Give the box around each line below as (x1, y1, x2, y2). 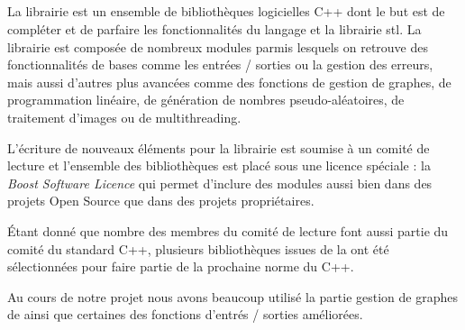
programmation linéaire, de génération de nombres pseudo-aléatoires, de (7, 90, 405, 109)
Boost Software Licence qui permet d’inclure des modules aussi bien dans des (7, 173, 433, 192)
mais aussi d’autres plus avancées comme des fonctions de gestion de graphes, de (7, 72, 451, 91)
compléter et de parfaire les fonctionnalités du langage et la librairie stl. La (7, 19, 422, 38)
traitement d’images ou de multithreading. (7, 107, 242, 126)
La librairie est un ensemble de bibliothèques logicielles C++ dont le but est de (7, 2, 445, 21)
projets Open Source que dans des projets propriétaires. (7, 191, 315, 210)
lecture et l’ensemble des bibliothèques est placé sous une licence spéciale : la (7, 156, 431, 175)
